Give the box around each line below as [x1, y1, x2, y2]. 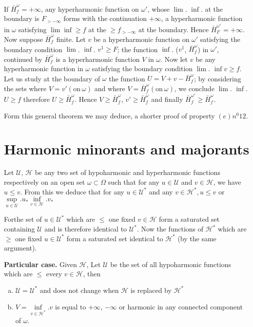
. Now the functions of [136, 224, 204, 233]
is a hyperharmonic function [56, 54, 140, 64]
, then [83, 269, 101, 279]
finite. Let [56, 34, 86, 44]
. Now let [160, 54, 188, 64]
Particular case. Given [4, 259, 77, 269]
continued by [4, 54, 42, 64]
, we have [213, 177, 241, 187]
